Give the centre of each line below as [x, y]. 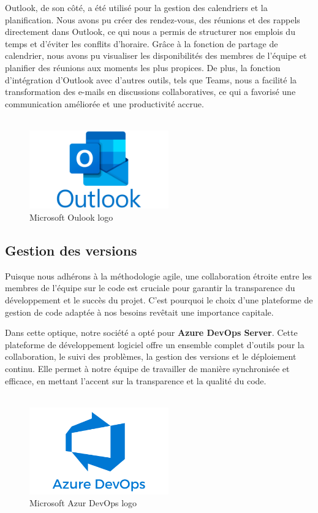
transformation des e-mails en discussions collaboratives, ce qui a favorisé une [150, 92]
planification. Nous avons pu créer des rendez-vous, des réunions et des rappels [153, 19]
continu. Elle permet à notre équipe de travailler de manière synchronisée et [147, 369]
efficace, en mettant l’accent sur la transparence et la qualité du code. [136, 380]
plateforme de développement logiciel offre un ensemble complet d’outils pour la [155, 344]
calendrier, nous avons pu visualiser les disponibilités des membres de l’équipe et [156, 55]
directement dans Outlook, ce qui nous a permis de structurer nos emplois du [150, 32]
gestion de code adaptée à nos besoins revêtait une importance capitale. [139, 312]
